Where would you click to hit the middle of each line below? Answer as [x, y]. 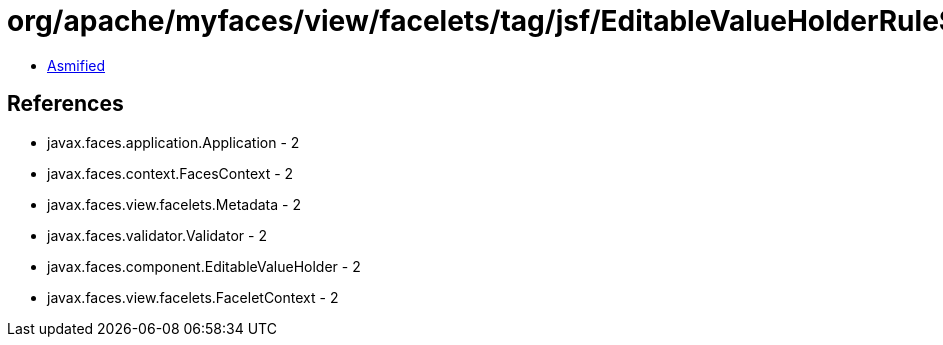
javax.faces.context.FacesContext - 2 [170, 173]
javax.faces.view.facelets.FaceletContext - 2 [193, 297]
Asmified [76, 65]
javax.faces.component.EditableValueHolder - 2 [204, 266]
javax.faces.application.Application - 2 [173, 142]
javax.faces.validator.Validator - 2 [157, 235]
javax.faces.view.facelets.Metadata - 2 [174, 204]
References [65, 104]
